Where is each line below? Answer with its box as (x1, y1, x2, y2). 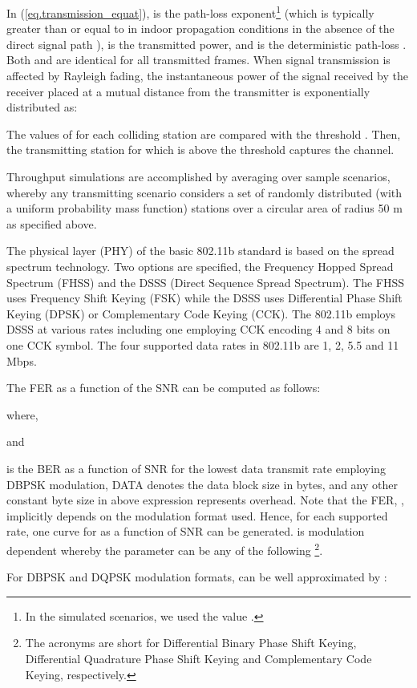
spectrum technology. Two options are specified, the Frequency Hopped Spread (6, 257, 394, 274)
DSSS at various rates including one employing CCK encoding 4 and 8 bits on (6, 321, 391, 338)
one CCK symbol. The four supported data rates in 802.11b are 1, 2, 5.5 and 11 (6, 336, 399, 353)
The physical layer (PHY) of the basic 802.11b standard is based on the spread (6, 242, 395, 259)
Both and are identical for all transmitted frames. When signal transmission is (6, 51, 391, 68)
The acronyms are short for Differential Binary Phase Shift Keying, (25, 634, 357, 651)
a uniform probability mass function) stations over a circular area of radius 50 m (6, 200, 403, 217)
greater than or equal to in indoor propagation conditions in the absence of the (6, 20, 395, 37)
